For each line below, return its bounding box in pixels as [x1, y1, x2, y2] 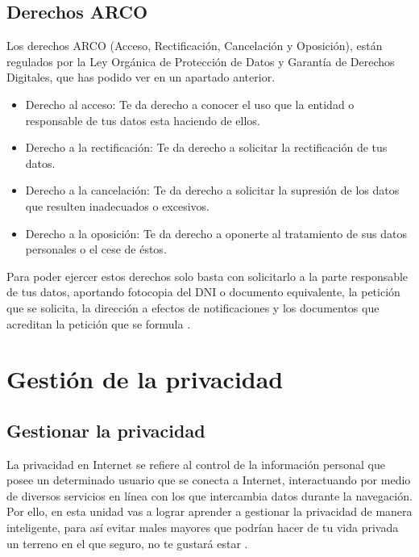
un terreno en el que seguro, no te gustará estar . [6, 534, 248, 551]
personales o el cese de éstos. [25, 241, 167, 258]
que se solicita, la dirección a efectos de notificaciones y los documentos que [6, 299, 380, 316]
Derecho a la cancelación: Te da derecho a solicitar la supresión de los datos [25, 182, 400, 199]
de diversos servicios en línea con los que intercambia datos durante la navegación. [6, 487, 413, 504]
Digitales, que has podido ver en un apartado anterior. [6, 69, 276, 86]
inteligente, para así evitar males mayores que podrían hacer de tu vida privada [6, 519, 399, 536]
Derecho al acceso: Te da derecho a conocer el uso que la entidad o [25, 95, 355, 112]
